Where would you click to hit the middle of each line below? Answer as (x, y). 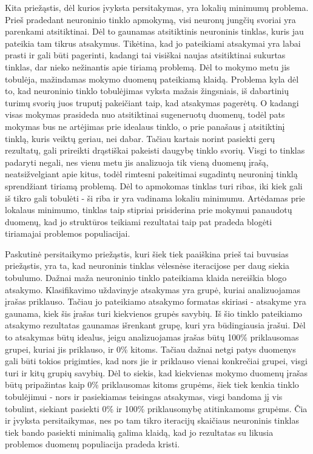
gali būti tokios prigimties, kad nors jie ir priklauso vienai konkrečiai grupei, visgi (156, 361)
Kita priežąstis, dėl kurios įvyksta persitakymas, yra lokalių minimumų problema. (157, 7)
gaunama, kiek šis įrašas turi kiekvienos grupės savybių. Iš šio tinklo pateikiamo (154, 313)
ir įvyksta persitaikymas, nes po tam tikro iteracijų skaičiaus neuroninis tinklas (152, 420)
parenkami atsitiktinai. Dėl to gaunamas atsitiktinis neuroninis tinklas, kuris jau (154, 31)
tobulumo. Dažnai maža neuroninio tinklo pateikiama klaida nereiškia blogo (146, 278)
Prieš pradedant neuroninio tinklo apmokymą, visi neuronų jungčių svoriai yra (150, 19)
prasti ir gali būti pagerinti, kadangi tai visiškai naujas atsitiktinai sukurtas (145, 55)
